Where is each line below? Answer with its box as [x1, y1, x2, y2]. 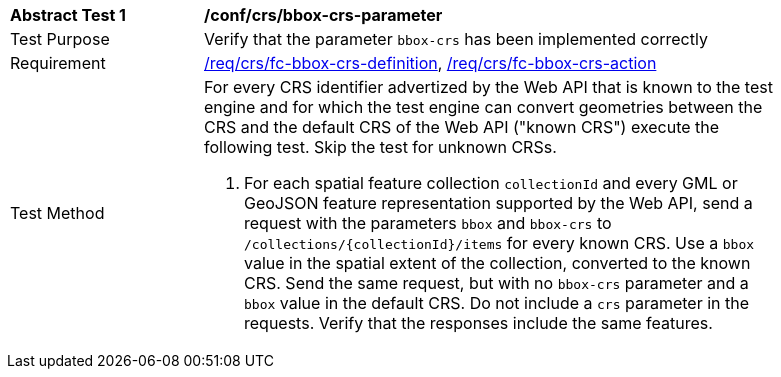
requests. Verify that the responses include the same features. [244, 313, 713, 333]
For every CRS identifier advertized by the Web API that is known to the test [204, 77, 773, 97]
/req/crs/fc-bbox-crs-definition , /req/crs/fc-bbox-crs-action [204, 53, 657, 73]
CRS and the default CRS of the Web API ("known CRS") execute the [204, 117, 720, 137]
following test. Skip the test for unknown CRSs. [204, 137, 557, 157]
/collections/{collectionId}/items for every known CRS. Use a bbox [244, 233, 755, 253]
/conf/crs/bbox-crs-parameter [204, 5, 443, 25]
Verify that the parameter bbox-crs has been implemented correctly [204, 29, 708, 49]
